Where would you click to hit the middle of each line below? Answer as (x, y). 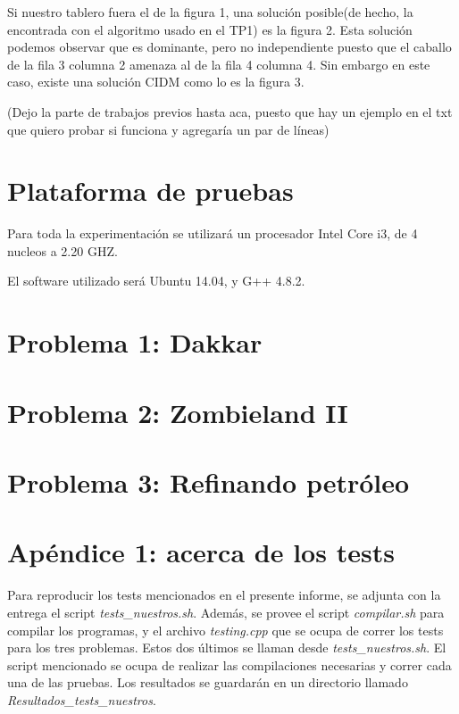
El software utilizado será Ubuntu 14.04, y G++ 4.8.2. (156, 281)
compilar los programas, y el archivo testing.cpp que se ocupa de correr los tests (225, 630)
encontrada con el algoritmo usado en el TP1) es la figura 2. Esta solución (210, 29)
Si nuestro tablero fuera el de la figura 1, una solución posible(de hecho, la (210, 12)
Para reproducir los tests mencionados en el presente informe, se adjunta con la (224, 595)
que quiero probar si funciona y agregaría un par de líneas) (168, 129)
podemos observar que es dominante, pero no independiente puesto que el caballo (229, 47)
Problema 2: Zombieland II (178, 412)
